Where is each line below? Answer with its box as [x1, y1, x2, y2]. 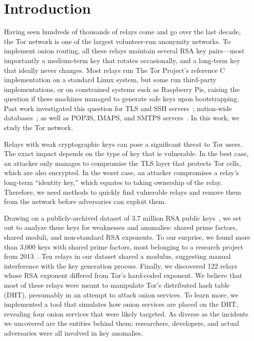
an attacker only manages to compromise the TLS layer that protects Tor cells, [4, 158, 241, 168]
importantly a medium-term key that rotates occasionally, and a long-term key [4, 55, 240, 65]
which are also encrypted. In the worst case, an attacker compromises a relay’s [4, 167, 239, 178]
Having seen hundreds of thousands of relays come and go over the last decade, [4, 26, 241, 37]
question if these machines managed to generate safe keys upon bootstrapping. [4, 93, 239, 104]
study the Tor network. [4, 122, 73, 133]
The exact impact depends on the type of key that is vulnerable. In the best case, [4, 148, 249, 159]
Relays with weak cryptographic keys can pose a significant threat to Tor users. [4, 138, 242, 149]
